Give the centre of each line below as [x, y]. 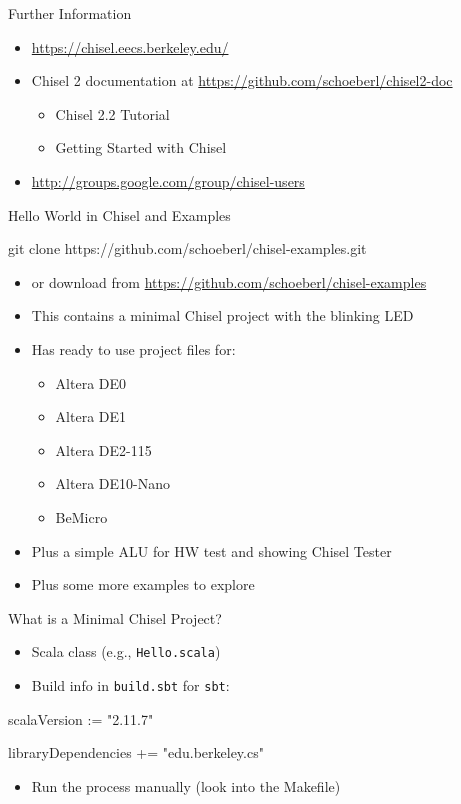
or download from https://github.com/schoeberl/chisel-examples [229, 281]
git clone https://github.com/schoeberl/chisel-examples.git [187, 248]
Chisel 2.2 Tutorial [112, 113]
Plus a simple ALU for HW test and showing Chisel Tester [211, 550]
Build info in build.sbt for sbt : [130, 684]
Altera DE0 [91, 382]
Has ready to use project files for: [133, 348]
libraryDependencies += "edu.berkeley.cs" [136, 752]
